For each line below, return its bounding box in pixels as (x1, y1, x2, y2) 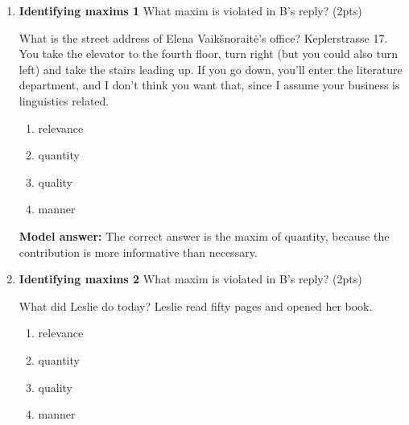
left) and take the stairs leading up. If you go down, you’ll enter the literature (19, 60, 403, 77)
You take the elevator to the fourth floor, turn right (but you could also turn (19, 45, 398, 62)
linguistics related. (19, 92, 109, 109)
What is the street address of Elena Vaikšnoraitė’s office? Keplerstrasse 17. (19, 29, 388, 46)
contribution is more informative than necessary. (19, 243, 258, 260)
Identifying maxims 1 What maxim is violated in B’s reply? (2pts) (19, 2, 362, 19)
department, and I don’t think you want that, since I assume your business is (19, 76, 400, 93)
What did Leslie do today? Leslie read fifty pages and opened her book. (19, 297, 373, 314)
